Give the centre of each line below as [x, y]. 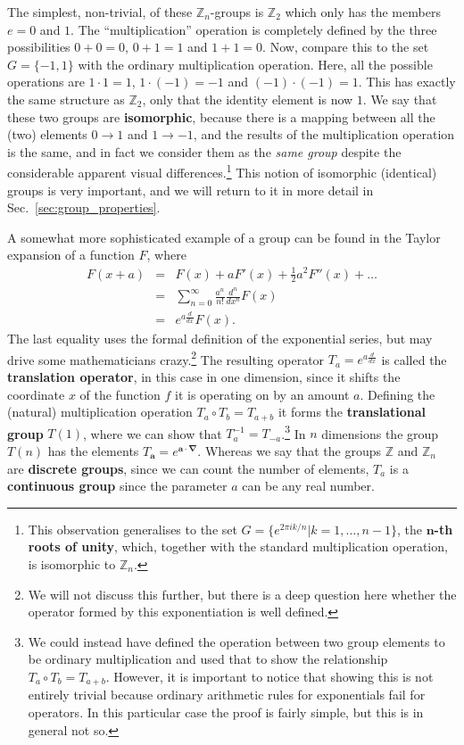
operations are [46, 82]
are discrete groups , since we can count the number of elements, [188, 468]
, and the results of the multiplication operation [324, 134]
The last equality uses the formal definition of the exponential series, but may [220, 339]
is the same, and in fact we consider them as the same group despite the [204, 151]
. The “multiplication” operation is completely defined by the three [254, 29]
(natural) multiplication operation [100, 412]
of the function [120, 394]
